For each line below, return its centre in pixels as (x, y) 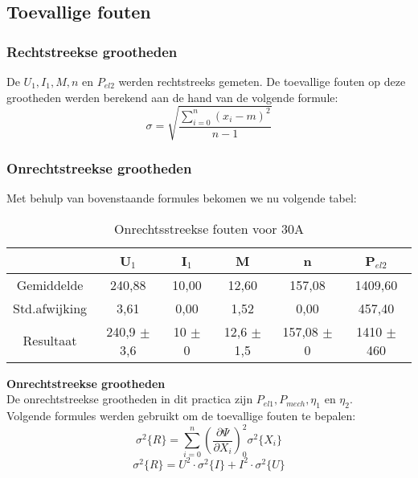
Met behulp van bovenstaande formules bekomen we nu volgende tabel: (182, 197)
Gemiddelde (50, 284)
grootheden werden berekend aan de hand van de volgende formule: (172, 97)
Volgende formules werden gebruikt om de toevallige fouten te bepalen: (181, 415)
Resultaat (50, 341)
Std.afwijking (50, 308)
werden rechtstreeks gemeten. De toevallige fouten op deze (262, 81)
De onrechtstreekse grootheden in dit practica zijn (130, 399)
